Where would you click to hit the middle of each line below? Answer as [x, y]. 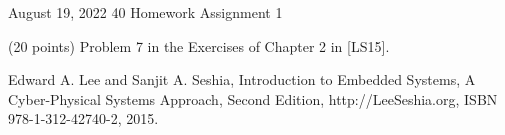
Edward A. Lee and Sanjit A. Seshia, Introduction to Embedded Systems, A [242, 79]
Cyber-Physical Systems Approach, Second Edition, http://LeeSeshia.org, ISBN [253, 98]
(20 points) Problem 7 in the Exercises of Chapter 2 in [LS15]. [199, 45]
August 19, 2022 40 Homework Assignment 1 [145, 12]
